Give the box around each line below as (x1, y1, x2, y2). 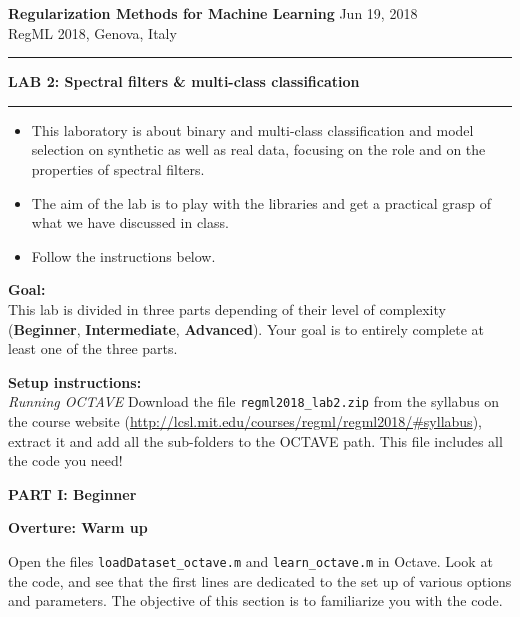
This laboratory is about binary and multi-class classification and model (31, 119, 474, 140)
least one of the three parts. (8, 338, 178, 359)
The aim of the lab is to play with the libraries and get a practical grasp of (31, 192, 492, 213)
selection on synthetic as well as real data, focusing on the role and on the (31, 139, 486, 160)
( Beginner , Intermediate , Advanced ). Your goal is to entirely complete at (8, 318, 485, 339)
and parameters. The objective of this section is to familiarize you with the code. (8, 590, 503, 611)
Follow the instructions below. (31, 245, 216, 266)
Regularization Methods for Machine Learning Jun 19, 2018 (8, 3, 418, 23)
